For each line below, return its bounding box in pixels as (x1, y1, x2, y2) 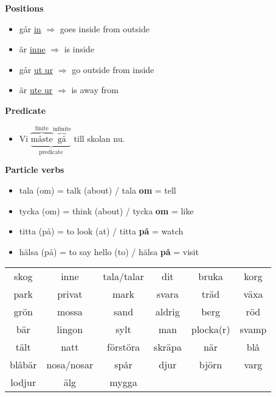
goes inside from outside (60, 22, 150, 35)
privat (57, 287, 83, 301)
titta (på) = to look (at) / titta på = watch (19, 225, 184, 237)
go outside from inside (72, 63, 154, 76)
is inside (64, 43, 94, 55)
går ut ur (19, 63, 53, 76)
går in (19, 22, 41, 35)
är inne (19, 43, 46, 55)
